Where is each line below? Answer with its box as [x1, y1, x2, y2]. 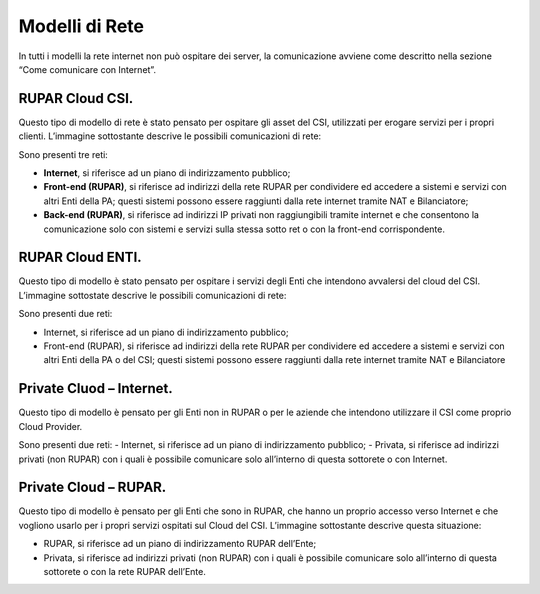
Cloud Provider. [18, 420, 83, 432]
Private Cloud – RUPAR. [18, 479, 167, 496]
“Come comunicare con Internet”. [18, 63, 157, 75]
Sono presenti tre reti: [18, 148, 109, 160]
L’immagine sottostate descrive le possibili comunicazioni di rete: [18, 289, 287, 301]
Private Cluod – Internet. [18, 380, 174, 397]
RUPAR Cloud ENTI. [18, 249, 142, 266]
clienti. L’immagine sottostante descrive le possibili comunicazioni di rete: [18, 130, 322, 142]
